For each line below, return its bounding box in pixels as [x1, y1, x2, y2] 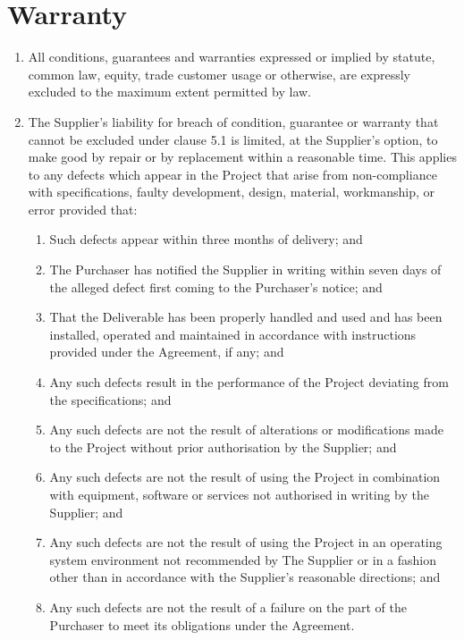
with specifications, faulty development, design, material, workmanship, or [28, 182, 435, 201]
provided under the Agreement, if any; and [49, 342, 284, 361]
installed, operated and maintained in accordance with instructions [49, 324, 417, 343]
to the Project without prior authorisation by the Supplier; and [49, 437, 397, 456]
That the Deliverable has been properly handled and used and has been [49, 307, 443, 326]
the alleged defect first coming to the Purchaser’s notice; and [49, 277, 383, 296]
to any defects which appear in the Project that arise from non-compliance [28, 164, 437, 183]
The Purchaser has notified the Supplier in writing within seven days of [49, 260, 442, 279]
